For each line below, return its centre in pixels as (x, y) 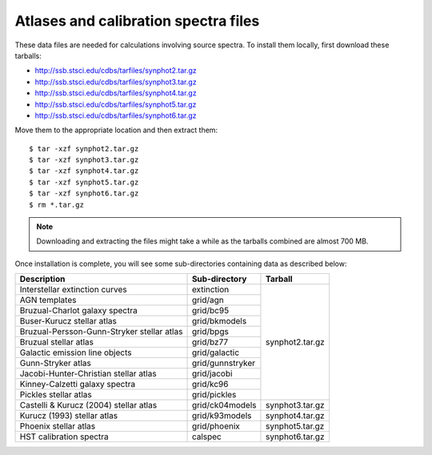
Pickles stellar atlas (56, 395)
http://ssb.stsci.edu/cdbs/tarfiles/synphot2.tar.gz (116, 70)
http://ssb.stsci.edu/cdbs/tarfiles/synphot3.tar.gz (116, 82)
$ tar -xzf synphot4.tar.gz (84, 171)
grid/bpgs (210, 332)
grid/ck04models (224, 405)
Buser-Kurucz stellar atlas (68, 321)
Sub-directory (219, 279)
